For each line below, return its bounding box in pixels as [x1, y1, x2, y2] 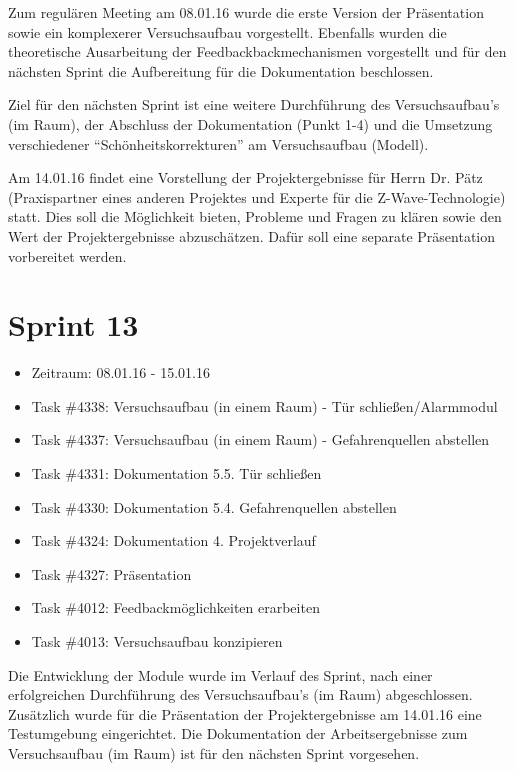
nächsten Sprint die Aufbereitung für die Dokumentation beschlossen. [8, 60, 434, 81]
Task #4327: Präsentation [31, 563, 192, 584]
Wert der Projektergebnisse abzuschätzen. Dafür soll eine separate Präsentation [8, 225, 496, 246]
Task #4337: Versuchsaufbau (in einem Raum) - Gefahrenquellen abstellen [31, 429, 490, 450]
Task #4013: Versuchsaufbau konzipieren [31, 631, 283, 651]
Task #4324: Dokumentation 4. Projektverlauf [31, 530, 316, 551]
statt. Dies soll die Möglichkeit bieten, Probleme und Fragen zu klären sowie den [8, 206, 502, 227]
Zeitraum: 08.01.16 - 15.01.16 [31, 362, 210, 383]
